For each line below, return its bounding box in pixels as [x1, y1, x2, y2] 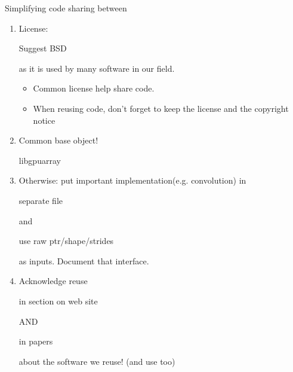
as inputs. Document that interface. [18, 254, 149, 267]
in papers [18, 335, 53, 347]
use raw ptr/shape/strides [18, 234, 114, 247]
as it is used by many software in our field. [18, 62, 175, 74]
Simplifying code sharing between [5, 2, 127, 14]
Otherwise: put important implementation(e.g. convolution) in [18, 174, 246, 187]
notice [33, 114, 55, 126]
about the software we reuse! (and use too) [18, 355, 175, 367]
